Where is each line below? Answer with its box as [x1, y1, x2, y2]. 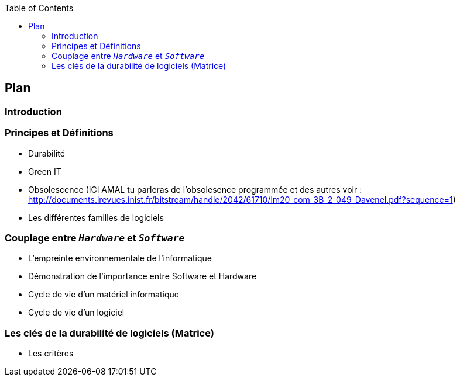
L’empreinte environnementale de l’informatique [28, 253, 212, 264]
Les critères [28, 348, 74, 359]
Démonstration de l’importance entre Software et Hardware [28, 271, 257, 282]
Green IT [28, 166, 61, 176]
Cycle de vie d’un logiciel [28, 307, 125, 318]
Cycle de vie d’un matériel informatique [28, 289, 179, 300]
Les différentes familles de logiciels [28, 212, 164, 223]
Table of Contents [5, 3, 74, 13]
